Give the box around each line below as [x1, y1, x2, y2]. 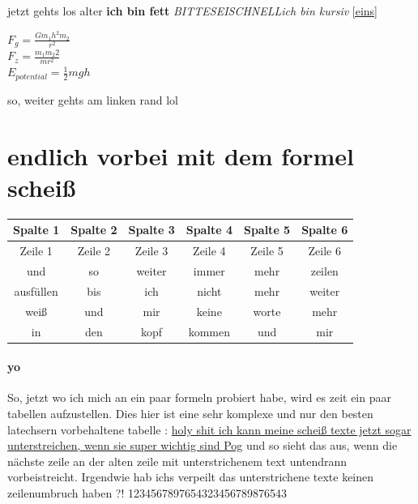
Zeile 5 [250, 242, 284, 259]
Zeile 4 [193, 242, 226, 259]
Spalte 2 [70, 221, 117, 238]
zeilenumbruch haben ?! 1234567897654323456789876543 [7, 485, 287, 501]
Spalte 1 [13, 221, 60, 238]
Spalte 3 [128, 221, 175, 238]
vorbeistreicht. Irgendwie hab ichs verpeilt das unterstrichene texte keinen [7, 468, 374, 485]
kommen [188, 322, 230, 340]
